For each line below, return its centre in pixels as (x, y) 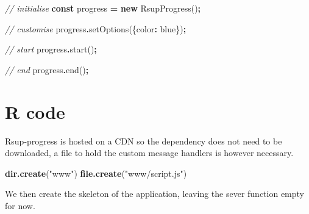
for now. (20, 205)
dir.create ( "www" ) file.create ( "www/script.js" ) (96, 173)
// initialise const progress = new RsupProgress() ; (103, 8)
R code (35, 111)
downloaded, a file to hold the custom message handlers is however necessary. (149, 153)
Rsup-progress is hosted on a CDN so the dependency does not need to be (144, 141)
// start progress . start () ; (51, 49)
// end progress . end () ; (47, 69)
